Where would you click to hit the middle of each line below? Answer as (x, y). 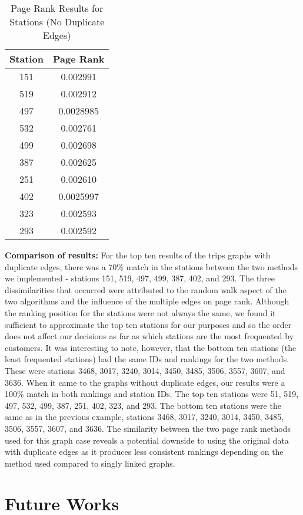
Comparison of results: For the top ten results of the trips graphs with (138, 255)
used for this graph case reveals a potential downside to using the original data (147, 440)
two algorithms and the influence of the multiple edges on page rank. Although (147, 301)
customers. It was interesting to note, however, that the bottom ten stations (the (151, 347)
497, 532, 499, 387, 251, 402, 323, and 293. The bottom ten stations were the (143, 405)
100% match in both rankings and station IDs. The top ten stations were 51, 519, (152, 394)
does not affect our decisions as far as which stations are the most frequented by (149, 336)
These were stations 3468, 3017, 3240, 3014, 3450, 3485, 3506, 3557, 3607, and (145, 370)
